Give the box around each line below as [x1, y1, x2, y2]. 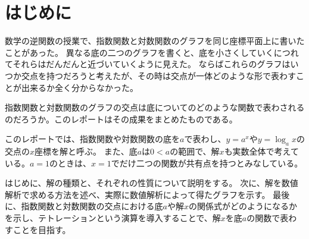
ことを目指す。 [13, 223, 71, 235]
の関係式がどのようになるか [189, 200, 298, 212]
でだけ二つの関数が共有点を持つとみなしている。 [111, 156, 303, 169]
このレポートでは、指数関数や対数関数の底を [5, 133, 180, 145]
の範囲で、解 [170, 145, 220, 158]
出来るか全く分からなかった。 [21, 81, 138, 93]
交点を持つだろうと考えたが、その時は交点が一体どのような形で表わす [21, 69, 296, 81]
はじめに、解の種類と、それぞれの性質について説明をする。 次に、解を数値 [5, 177, 298, 189]
